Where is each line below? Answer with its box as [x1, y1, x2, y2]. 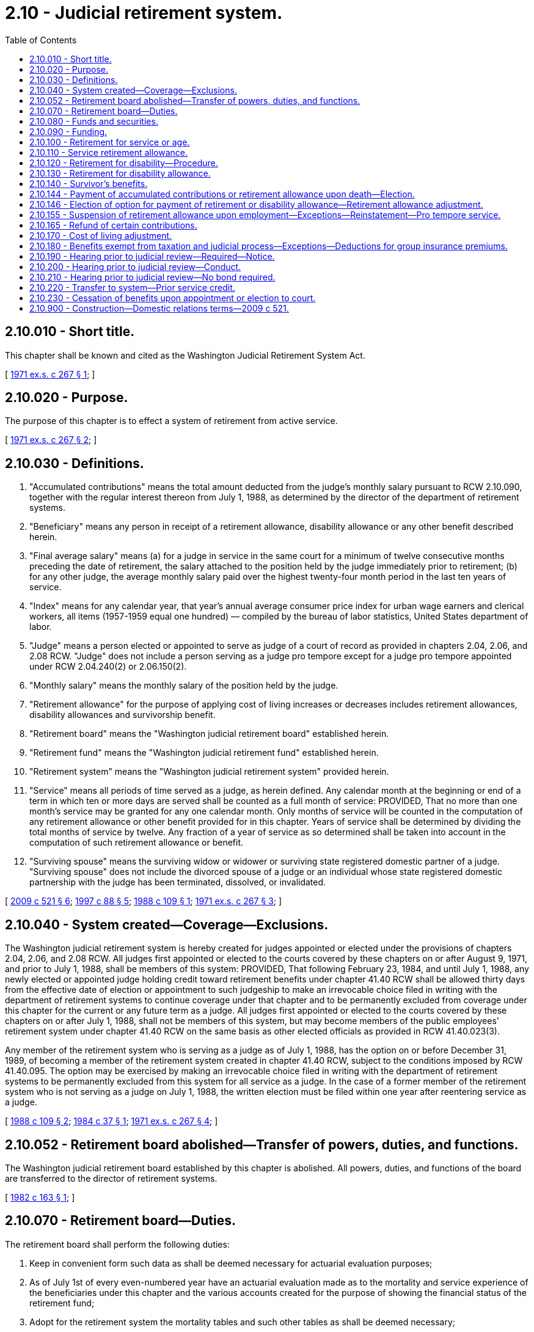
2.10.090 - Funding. [29, 126, 108, 137]
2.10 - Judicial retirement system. [5, 2, 283, 23]
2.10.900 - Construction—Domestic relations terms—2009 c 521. [29, 302, 289, 313]
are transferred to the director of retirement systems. [5, 1173, 218, 1184]
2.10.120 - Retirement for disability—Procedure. [29, 157, 218, 168]
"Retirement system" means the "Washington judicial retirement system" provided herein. [29, 766, 389, 777]
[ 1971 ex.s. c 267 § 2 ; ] [5, 434, 97, 445]
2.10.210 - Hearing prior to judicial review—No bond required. [29, 271, 276, 282]
